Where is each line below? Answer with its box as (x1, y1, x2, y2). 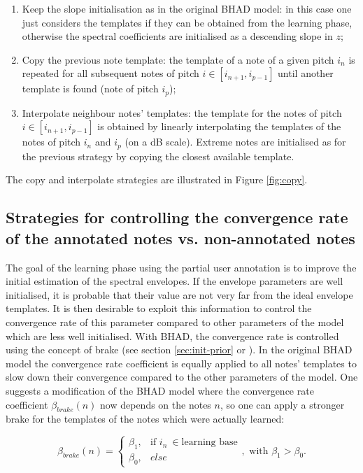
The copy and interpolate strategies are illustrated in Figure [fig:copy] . (6, 172, 308, 187)
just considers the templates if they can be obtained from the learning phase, (22, 15, 353, 29)
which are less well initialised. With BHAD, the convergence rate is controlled (6, 328, 339, 343)
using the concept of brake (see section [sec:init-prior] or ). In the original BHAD (6, 342, 353, 357)
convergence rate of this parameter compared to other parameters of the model (6, 315, 344, 330)
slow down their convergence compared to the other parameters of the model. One (6, 369, 358, 384)
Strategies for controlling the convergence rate (6, 206, 348, 228)
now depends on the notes (100, 397, 211, 411)
